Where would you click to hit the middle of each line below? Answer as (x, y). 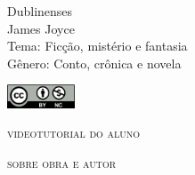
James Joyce (41, 28)
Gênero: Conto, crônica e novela (94, 63)
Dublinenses (40, 11)
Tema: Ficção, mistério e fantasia (97, 46)
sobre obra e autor (62, 163)
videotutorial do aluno (74, 133)
